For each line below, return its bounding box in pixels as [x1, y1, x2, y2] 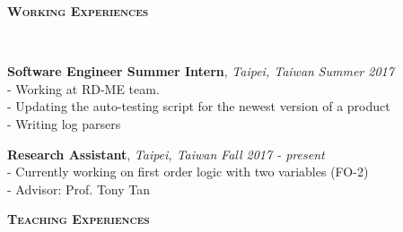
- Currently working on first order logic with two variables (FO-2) [7, 162, 369, 181]
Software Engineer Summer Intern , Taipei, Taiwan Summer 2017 [7, 62, 394, 81]
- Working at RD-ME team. [7, 79, 160, 98]
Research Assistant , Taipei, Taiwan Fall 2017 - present [7, 144, 325, 163]
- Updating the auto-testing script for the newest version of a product [7, 97, 390, 116]
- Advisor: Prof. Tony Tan [7, 179, 151, 198]
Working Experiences [7, 2, 149, 20]
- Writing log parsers [7, 114, 121, 133]
